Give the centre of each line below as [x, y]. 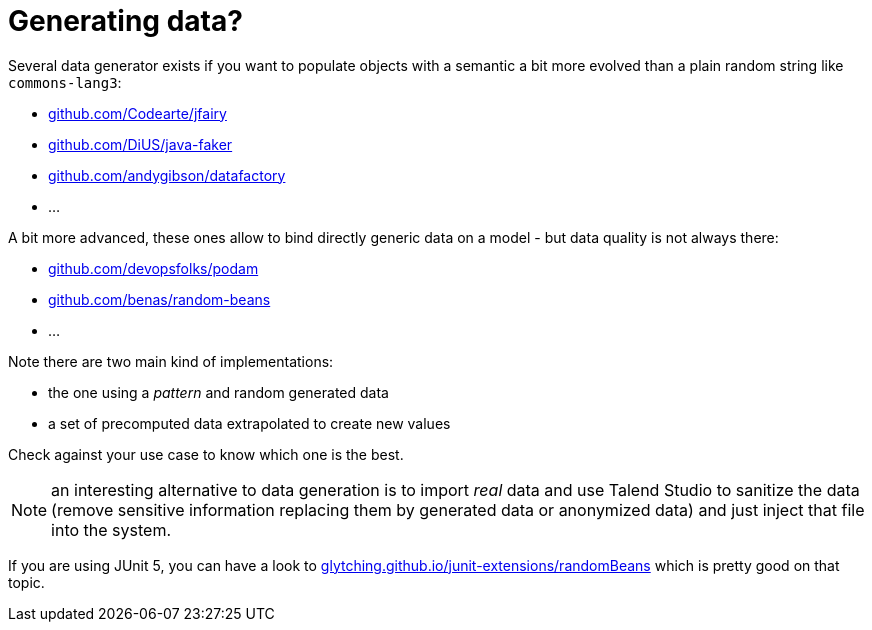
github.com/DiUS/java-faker [140, 144]
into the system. [111, 529]
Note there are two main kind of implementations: [171, 361]
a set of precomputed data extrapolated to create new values [249, 423]
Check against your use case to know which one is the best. [206, 454]
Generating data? [125, 21]
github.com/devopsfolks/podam [153, 268]
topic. [26, 582]
